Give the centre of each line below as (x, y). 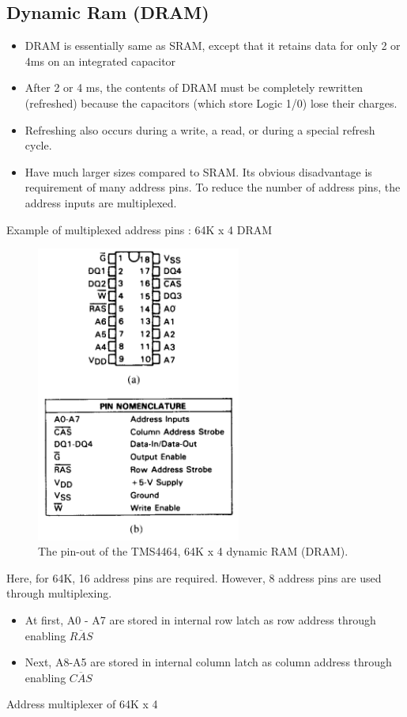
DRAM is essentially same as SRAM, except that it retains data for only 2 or (213, 46)
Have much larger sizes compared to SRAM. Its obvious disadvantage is (198, 171)
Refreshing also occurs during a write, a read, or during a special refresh (200, 129)
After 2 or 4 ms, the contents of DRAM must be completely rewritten (194, 87)
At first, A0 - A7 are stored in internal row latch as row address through (200, 620)
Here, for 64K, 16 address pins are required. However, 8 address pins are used (194, 577)
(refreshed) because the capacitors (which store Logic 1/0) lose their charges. (211, 102)
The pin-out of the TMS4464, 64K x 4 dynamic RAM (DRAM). (193, 551)
